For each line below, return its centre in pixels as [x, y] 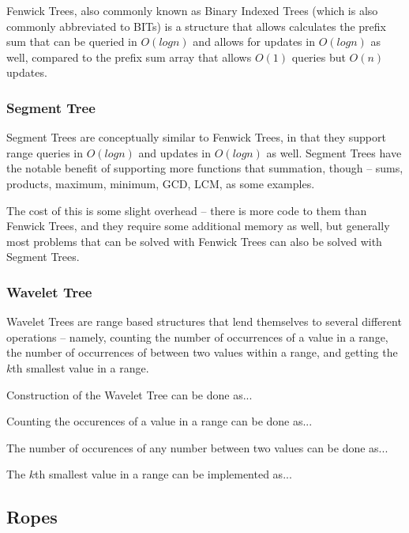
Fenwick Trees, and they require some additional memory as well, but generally [198, 226]
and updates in [175, 152]
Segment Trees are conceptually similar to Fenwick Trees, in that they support [196, 137]
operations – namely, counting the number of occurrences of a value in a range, [197, 336]
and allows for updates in [254, 42]
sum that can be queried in [72, 42]
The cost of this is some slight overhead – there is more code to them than [187, 210]
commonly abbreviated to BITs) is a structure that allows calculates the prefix [196, 26]
